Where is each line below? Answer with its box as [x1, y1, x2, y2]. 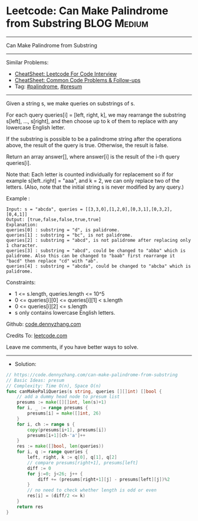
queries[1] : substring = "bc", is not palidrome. [6, 232, 133, 238]
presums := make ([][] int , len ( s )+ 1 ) [16, 399, 107, 406]
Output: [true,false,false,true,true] [6, 216, 101, 222]
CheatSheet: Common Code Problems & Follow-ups [14, 76, 141, 83]
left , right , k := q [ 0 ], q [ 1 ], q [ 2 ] [27, 454, 117, 461]
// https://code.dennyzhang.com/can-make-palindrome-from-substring [6, 371, 178, 378]
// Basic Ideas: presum [6, 377, 65, 383]
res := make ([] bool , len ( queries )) [16, 444, 104, 449]
